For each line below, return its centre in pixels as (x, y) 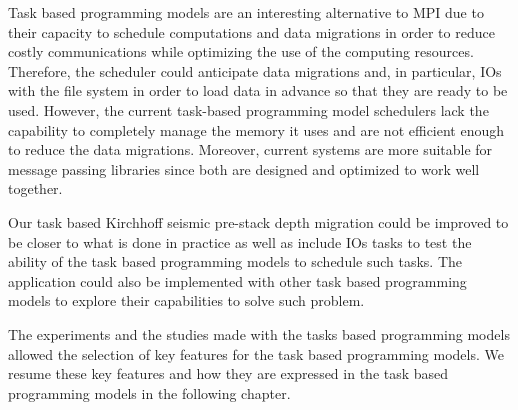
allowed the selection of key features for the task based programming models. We (256, 353)
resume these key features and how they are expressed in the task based (228, 373)
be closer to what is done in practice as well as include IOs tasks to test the (240, 241)
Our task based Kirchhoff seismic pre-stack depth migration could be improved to (258, 221)
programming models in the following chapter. (149, 392)
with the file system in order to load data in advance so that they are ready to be (258, 90)
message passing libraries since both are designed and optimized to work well (244, 168)
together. (35, 188)
